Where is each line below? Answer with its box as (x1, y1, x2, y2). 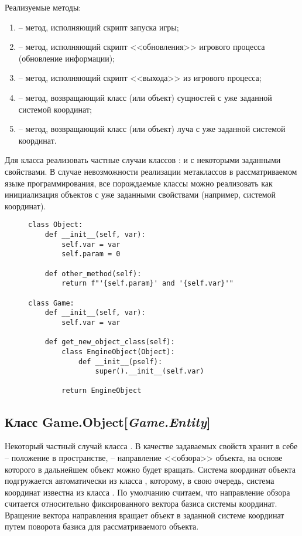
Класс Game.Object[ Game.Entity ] (5, 412, 211, 430)
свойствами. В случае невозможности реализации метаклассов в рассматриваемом (5, 165, 297, 177)
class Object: (28, 220, 83, 229)
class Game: (28, 298, 74, 307)
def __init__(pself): (78, 357, 163, 366)
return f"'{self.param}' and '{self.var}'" (61, 279, 234, 288)
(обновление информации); (18, 52, 115, 64)
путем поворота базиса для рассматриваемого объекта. (5, 520, 199, 532)
